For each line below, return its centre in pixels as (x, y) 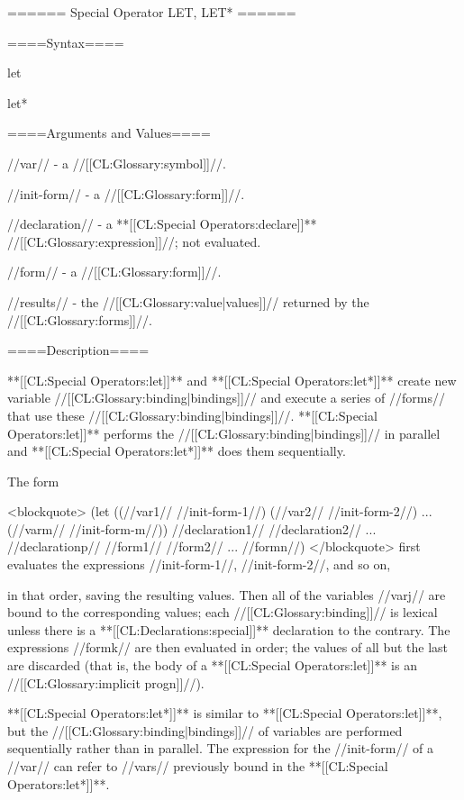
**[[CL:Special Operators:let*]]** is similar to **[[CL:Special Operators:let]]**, (225, 713)
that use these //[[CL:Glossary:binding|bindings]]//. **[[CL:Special (192, 415)
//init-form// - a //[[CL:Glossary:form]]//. (126, 193)
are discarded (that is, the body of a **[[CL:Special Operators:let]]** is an (212, 665)
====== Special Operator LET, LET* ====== (152, 12)
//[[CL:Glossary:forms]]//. (80, 319)
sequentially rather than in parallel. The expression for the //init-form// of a (221, 748)
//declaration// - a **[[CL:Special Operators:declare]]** (162, 224)
